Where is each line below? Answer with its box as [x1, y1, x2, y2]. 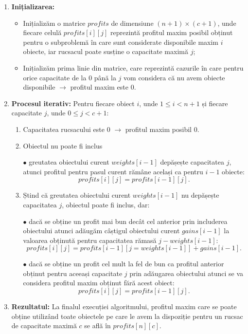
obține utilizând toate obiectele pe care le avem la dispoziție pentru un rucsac [11, 311, 243, 321]
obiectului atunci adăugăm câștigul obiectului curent [23, 225, 180, 236]
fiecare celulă [23, 27, 62, 37]
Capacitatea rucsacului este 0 [23, 124, 110, 134]
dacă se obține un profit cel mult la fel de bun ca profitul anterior [29, 259, 224, 269]
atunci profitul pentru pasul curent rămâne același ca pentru [23, 166, 203, 176]
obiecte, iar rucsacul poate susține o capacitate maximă [23, 46, 188, 56]
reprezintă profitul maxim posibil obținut [110, 27, 233, 37]
